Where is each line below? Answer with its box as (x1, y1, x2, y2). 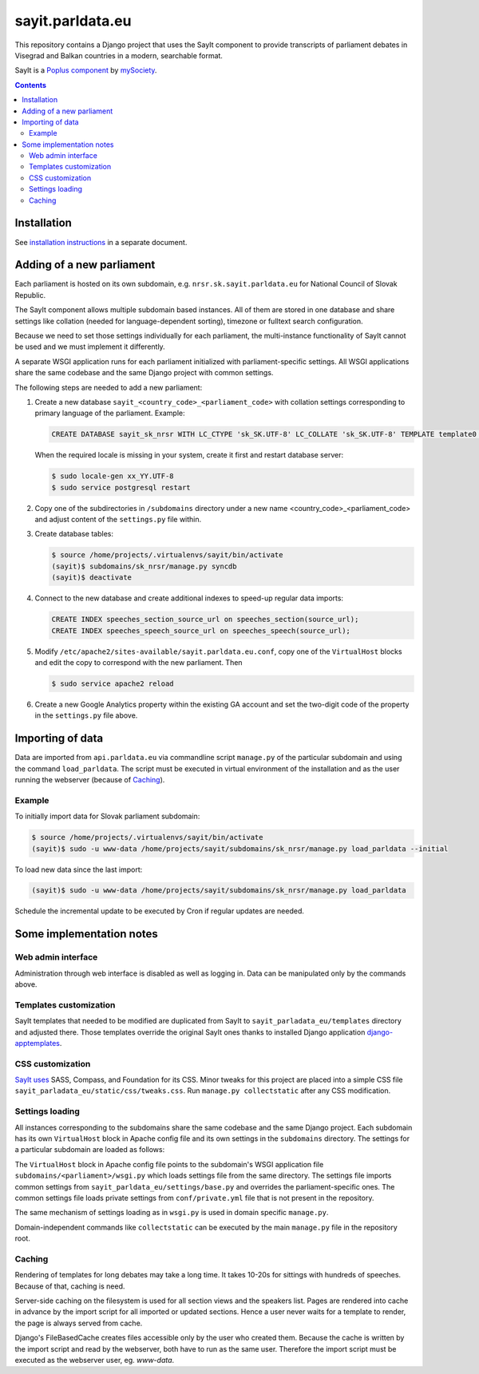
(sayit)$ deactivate (51, 573, 132, 582)
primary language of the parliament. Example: (34, 408, 185, 418)
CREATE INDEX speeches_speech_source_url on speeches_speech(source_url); (51, 626, 351, 635)
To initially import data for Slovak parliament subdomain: (14, 811, 200, 822)
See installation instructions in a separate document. (14, 237, 188, 247)
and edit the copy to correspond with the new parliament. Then (34, 657, 243, 667)
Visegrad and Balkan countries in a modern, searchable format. (14, 50, 224, 60)
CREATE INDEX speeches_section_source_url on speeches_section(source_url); (51, 615, 359, 624)
